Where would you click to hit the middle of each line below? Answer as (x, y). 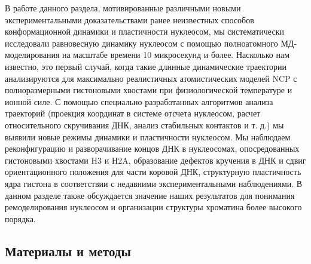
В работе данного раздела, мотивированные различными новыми (123, 8)
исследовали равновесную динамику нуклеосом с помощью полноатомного (141, 43)
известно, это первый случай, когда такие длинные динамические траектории (146, 66)
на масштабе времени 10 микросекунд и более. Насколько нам (176, 55)
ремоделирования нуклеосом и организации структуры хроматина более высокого (153, 207)
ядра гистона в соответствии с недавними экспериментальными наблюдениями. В (154, 183)
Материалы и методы (68, 251)
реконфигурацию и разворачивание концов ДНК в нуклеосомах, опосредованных (152, 148)
